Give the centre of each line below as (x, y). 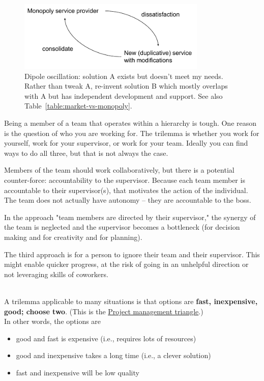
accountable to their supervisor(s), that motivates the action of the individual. (126, 190)
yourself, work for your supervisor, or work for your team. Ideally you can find (126, 143)
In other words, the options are (53, 321)
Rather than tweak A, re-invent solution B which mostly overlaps (126, 86)
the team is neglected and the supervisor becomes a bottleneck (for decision (122, 227)
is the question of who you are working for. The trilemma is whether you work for (132, 133)
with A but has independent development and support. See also (124, 96)
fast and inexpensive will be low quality (78, 372)
